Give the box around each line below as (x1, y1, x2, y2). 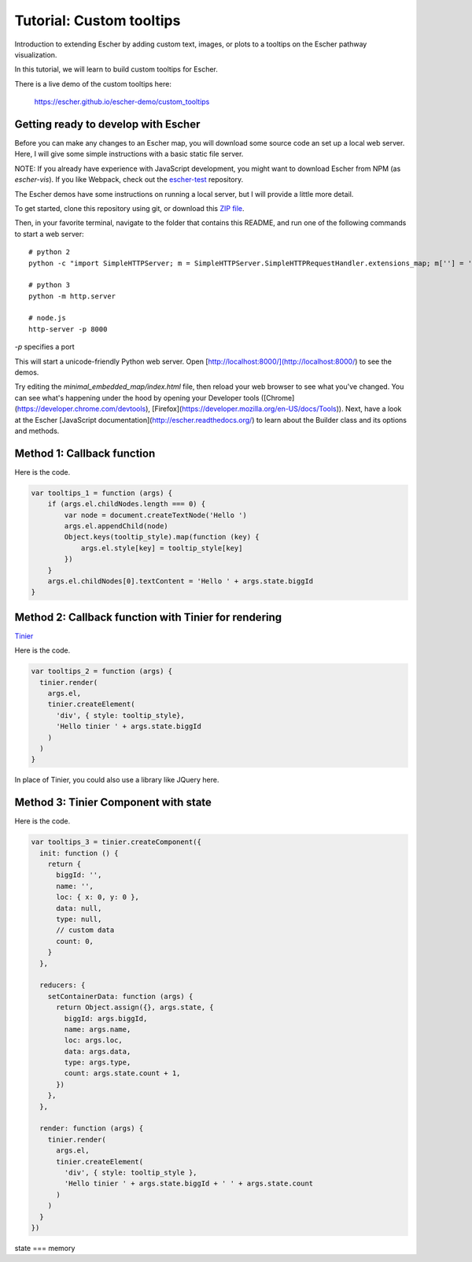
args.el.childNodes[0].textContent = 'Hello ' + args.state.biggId (47, 577, 314, 586)
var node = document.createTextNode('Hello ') (64, 510, 247, 520)
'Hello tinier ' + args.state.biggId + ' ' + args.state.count (64, 1179, 314, 1188)
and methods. (14, 426, 60, 435)
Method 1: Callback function (14, 446, 156, 460)
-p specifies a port (14, 342, 75, 352)
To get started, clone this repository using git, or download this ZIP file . (14, 203, 245, 213)
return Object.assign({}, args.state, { (56, 1003, 214, 1012)
